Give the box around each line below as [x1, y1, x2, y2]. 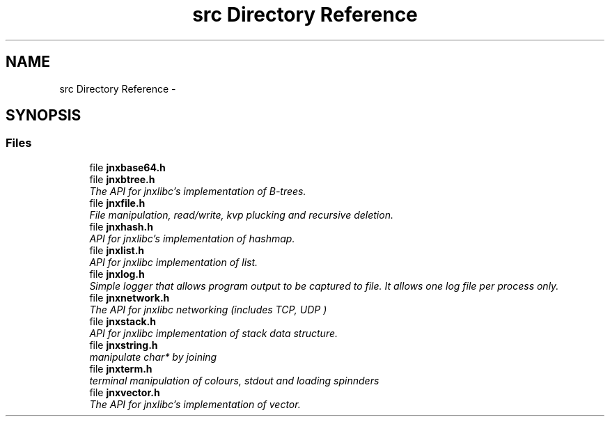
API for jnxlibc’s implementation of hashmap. [89, 232, 295, 244]
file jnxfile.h [89, 196, 146, 209]
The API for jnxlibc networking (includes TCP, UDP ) [89, 303, 327, 315]
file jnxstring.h [89, 338, 158, 351]
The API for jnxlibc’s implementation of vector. [89, 398, 301, 410]
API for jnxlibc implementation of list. [89, 256, 258, 268]
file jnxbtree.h [89, 173, 155, 185]
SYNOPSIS [6, 107, 81, 125]
